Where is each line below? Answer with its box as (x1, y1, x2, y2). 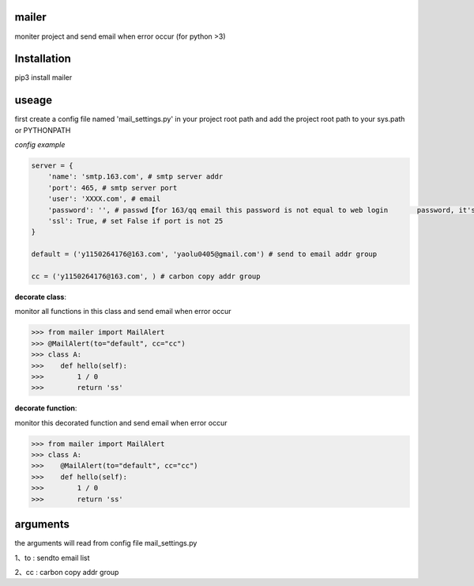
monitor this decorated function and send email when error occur (14, 418, 228, 427)
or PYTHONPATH (14, 125, 71, 134)
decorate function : (14, 403, 77, 413)
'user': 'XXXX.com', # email (47, 195, 161, 203)
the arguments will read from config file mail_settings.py (14, 539, 197, 548)
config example (14, 140, 66, 149)
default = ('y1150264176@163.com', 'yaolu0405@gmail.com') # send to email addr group (31, 250, 378, 259)
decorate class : (14, 292, 67, 301)
